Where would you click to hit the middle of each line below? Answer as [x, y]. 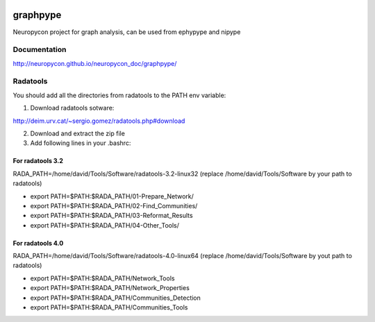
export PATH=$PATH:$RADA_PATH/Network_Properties [110, 288]
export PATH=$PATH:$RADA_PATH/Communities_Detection [116, 298]
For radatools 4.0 [38, 243]
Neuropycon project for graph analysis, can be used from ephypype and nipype [127, 32]
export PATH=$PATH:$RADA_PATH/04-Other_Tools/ [105, 225]
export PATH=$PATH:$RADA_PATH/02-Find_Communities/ [114, 205]
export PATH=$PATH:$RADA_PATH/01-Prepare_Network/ [112, 196]
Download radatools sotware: [72, 108]
